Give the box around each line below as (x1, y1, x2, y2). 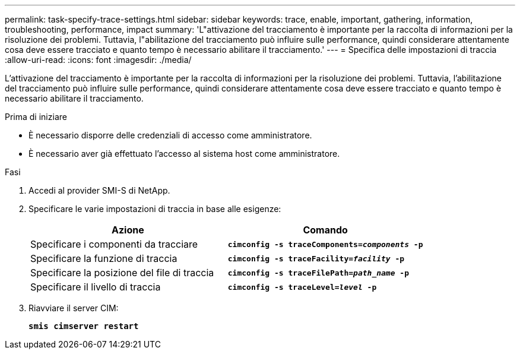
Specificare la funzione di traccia (30, 252, 177, 264)
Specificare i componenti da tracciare (30, 238, 198, 250)
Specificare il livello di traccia (30, 281, 161, 293)
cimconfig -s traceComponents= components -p (227, 239, 423, 249)
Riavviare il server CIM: (28, 303, 119, 313)
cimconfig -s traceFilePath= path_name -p (227, 268, 410, 277)
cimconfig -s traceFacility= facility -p (227, 254, 405, 263)
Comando (303, 224, 348, 236)
